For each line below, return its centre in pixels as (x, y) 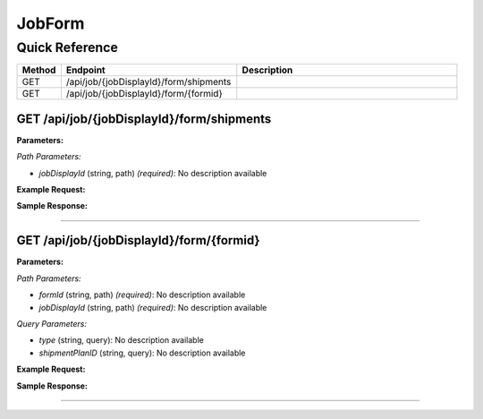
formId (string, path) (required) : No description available (142, 295)
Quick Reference (67, 47)
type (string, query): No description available (122, 340)
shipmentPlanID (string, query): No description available (142, 353)
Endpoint (86, 70)
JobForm (51, 23)
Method (39, 70)
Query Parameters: (51, 323)
